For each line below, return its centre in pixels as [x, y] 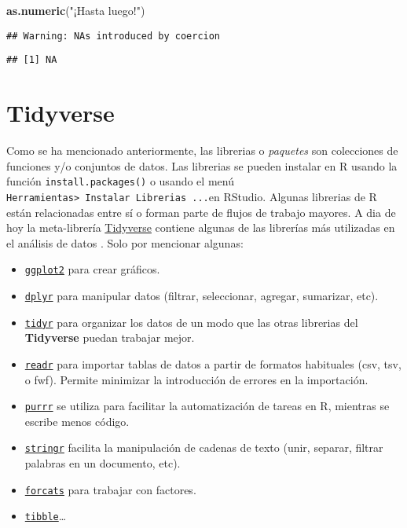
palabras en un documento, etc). [103, 463]
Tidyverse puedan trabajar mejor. [110, 337]
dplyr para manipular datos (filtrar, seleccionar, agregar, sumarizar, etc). [202, 295]
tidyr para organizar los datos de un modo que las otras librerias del [191, 322]
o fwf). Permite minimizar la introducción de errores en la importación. [196, 379]
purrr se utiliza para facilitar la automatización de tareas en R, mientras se [207, 406]
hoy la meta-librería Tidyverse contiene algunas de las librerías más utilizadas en [201, 227]
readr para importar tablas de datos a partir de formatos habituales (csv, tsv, [213, 363]
